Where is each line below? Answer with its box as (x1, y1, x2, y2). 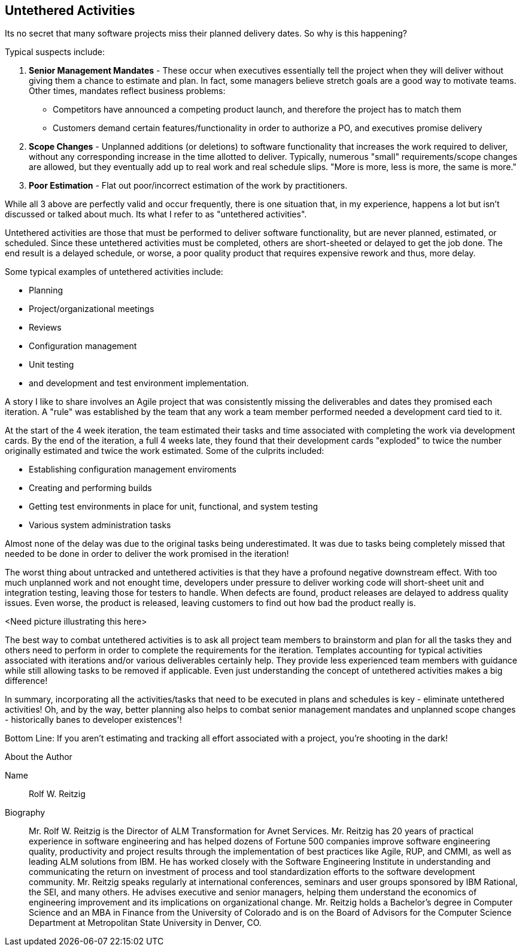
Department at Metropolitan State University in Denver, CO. (29, 917, 262, 928)
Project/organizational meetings (29, 304, 154, 314)
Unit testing (29, 359, 74, 370)
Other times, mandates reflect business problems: (29, 86, 226, 96)
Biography (5, 807, 45, 818)
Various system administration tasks (29, 520, 171, 531)
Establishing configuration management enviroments (29, 464, 236, 475)
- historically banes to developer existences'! (5, 714, 182, 725)
